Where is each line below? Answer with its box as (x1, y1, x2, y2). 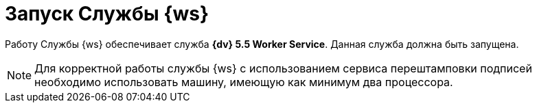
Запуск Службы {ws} (5, 2, 209, 25)
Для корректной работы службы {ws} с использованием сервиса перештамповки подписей (34, 61, 532, 75)
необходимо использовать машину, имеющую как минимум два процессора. (34, 75, 453, 89)
